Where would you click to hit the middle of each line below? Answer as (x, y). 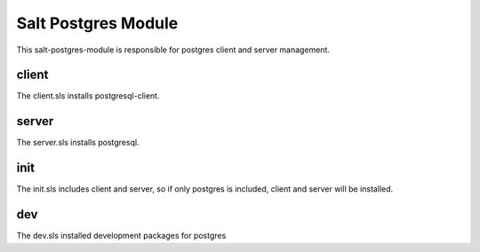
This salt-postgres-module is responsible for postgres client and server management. (173, 50)
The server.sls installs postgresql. (78, 143)
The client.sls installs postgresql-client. (88, 96)
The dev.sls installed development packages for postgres (121, 236)
